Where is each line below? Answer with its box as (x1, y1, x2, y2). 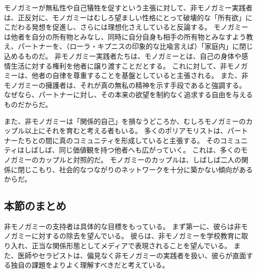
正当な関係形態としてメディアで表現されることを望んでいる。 (32, 240, 232, 251)
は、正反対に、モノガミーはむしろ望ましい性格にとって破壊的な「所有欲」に (4, 12, 253, 22)
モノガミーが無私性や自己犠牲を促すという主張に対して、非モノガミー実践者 (4, 2, 253, 12)
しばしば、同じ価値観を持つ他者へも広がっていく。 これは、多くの (24, 145, 241, 155)
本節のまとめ (4, 198, 66, 213)
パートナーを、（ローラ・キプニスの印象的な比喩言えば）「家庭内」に (17, 41, 239, 51)
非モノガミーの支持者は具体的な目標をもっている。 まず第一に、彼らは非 (4, 221, 241, 231)
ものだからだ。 (4, 99, 52, 109)
